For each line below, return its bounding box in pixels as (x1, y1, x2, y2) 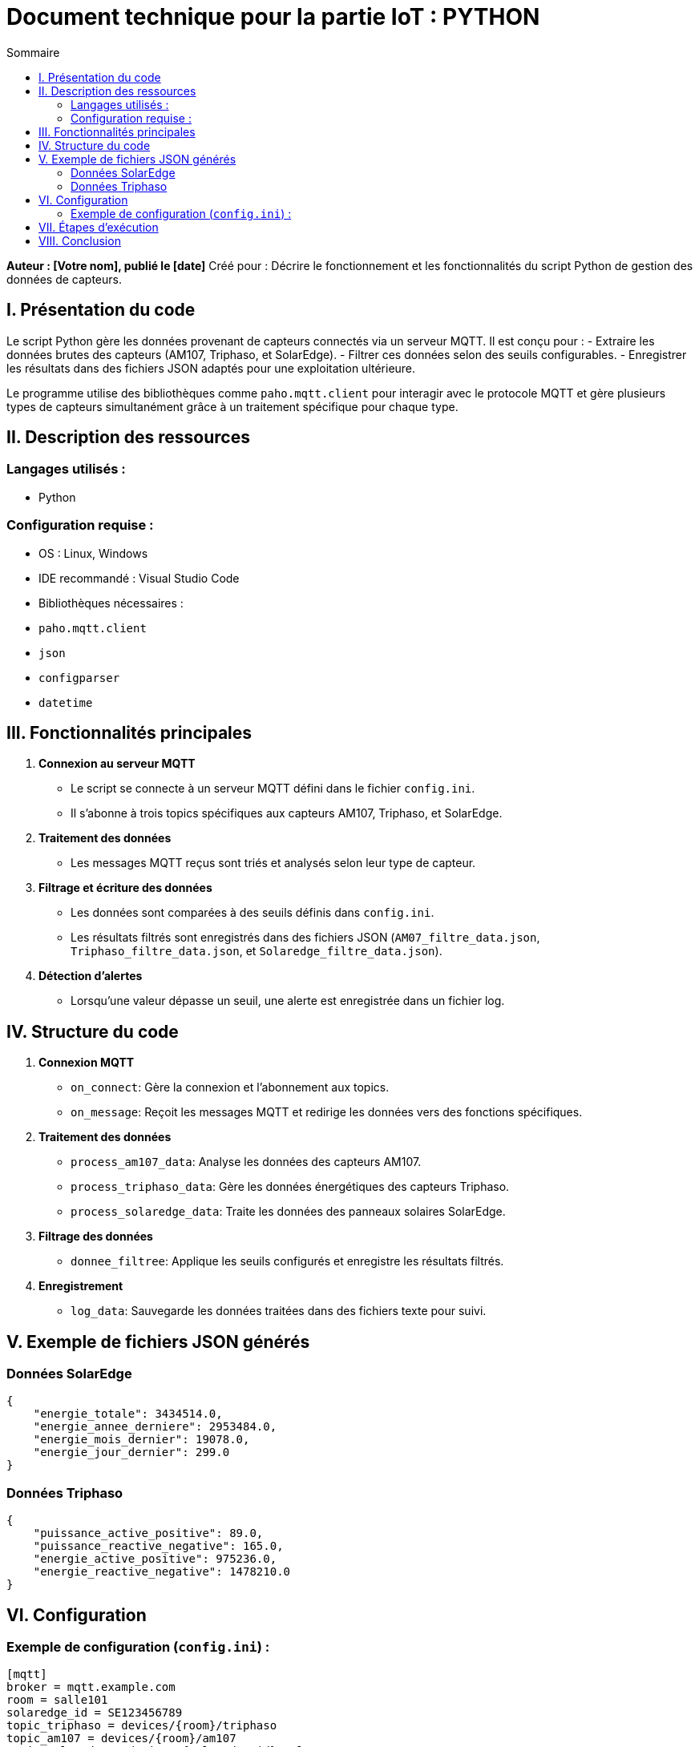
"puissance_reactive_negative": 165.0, (33, 1539, 284, 1553)
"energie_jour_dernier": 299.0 (33, 1446, 230, 1459)
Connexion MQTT (38, 1055, 135, 1070)
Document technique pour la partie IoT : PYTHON (6, 3, 540, 30)
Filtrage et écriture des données (38, 881, 212, 895)
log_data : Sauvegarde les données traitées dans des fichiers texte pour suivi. (71, 1304, 487, 1318)
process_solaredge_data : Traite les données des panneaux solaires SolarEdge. (71, 1204, 506, 1219)
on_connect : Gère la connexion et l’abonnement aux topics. (71, 1080, 390, 1095)
